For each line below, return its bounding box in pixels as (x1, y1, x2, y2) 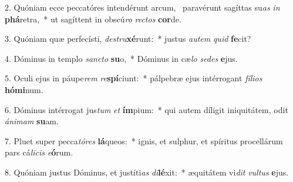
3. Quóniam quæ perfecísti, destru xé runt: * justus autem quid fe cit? (5, 32, 251, 45)
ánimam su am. (5, 115, 59, 127)
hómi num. (5, 83, 43, 95)
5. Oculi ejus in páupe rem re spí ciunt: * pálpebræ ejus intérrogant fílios (5, 72, 262, 84)
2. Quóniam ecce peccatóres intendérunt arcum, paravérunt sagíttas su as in (5, 1, 280, 13)
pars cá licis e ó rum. (5, 146, 73, 158)
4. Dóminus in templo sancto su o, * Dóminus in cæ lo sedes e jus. (5, 52, 238, 64)
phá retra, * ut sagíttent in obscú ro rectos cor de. (5, 12, 181, 25)
